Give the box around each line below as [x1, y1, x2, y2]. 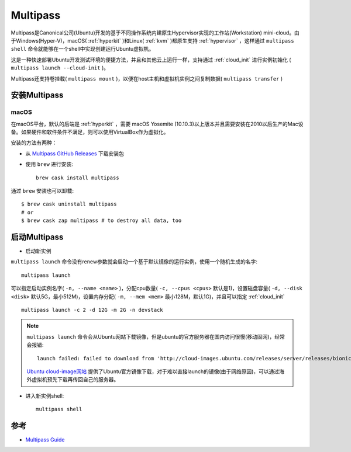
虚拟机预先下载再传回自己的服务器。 [31, 376, 119, 383]
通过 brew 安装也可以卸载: [11, 187, 74, 194]
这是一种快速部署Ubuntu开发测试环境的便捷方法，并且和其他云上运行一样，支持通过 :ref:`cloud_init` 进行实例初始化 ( [11, 56, 291, 63]
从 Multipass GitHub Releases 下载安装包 [25, 149, 124, 157]
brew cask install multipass [36, 174, 119, 181]
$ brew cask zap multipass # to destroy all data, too [21, 217, 182, 224]
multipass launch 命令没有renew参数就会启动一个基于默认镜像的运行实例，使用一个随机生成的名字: [11, 258, 257, 265]
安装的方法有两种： [11, 139, 57, 146]
